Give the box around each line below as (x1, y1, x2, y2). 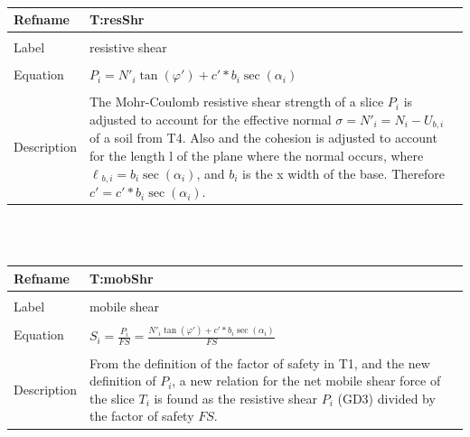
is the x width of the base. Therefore (242, 163, 445, 182)
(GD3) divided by (337, 388, 436, 407)
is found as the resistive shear (154, 388, 317, 407)
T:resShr (89, 10, 145, 29)
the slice (89, 388, 135, 407)
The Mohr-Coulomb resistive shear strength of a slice (89, 92, 384, 111)
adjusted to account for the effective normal (89, 109, 332, 128)
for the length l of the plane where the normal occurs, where (89, 146, 424, 165)
